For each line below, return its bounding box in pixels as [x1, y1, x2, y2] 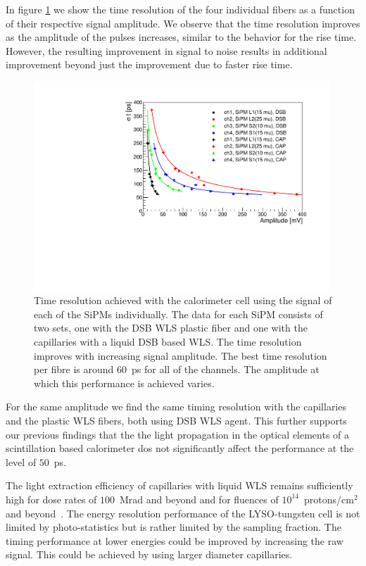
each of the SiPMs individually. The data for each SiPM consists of [34, 306, 323, 321]
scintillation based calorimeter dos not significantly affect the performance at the [6, 441, 354, 455]
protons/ [304, 491, 342, 506]
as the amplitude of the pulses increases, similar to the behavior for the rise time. [6, 30, 357, 44]
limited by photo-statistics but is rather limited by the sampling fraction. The [6, 520, 341, 534]
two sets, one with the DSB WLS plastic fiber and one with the [34, 320, 308, 335]
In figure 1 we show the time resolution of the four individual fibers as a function [6, 2, 355, 16]
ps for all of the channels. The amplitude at [132, 362, 320, 377]
